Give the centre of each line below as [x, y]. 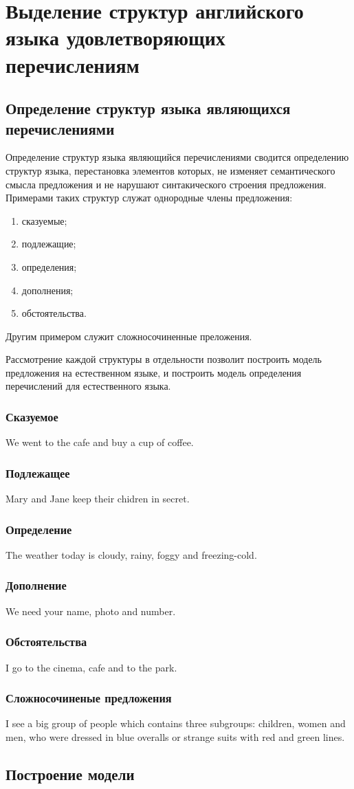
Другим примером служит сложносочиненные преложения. [129, 336]
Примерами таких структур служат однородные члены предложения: [149, 198]
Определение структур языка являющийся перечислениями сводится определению [177, 157]
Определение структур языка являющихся [148, 108]
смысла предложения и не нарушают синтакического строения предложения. [166, 184]
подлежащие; [49, 244]
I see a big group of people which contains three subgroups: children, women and [176, 723]
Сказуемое [32, 416]
